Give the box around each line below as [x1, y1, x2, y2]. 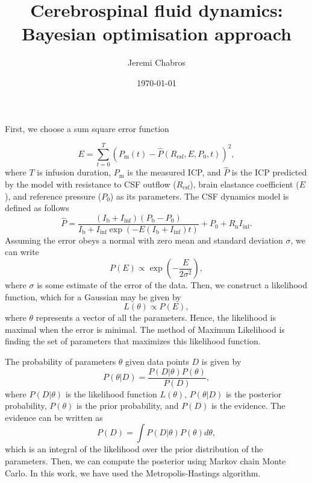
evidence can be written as [5, 411, 103, 423]
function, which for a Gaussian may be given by [5, 290, 181, 303]
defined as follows [5, 201, 69, 214]
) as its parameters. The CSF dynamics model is [110, 189, 289, 202]
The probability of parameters [5, 355, 116, 368]
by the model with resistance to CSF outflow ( [5, 178, 176, 191]
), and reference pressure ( [5, 189, 102, 202]
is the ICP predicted [231, 166, 307, 178]
